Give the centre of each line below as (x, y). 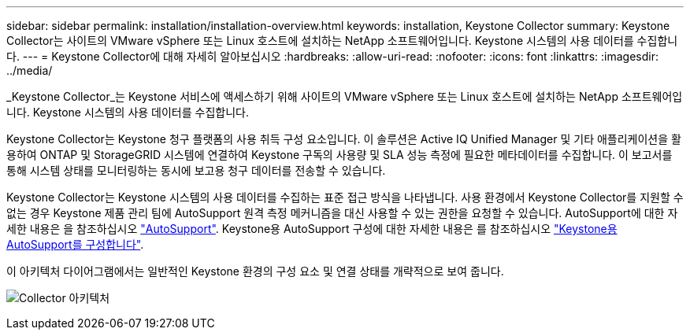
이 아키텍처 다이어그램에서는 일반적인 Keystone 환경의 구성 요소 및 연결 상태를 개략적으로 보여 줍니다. (255, 271)
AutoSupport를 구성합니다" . (75, 244)
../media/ (30, 70)
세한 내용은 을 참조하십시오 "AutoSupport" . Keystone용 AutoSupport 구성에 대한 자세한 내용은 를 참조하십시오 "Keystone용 (312, 229)
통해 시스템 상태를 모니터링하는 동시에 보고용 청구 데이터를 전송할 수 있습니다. (196, 170)
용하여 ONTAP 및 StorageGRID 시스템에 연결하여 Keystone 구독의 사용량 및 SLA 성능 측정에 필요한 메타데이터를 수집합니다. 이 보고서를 (339, 155)
